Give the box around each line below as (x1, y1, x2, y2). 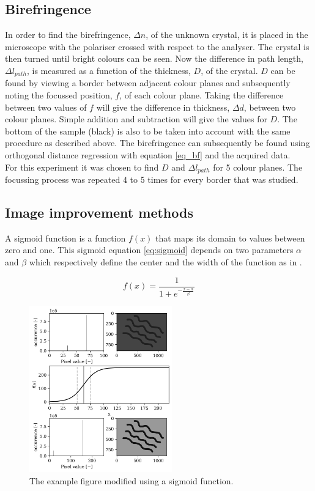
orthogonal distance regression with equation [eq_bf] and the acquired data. (5, 149, 291, 161)
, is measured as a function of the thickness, (26, 64, 191, 76)
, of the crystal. (201, 64, 258, 76)
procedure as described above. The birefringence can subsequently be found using (5, 136, 310, 149)
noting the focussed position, (5, 89, 113, 102)
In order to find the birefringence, (5, 28, 131, 41)
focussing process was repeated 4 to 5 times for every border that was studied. (5, 173, 298, 186)
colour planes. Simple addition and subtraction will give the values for (5, 113, 267, 125)
